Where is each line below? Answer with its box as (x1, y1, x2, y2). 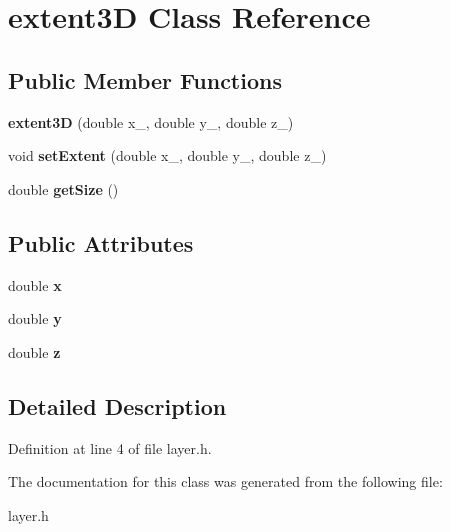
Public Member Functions (8, 64, 282, 95)
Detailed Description (8, 390, 227, 421)
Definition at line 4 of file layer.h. (8, 437, 212, 458)
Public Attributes (8, 227, 194, 258)
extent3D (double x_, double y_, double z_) (8, 111, 294, 132)
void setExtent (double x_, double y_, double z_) (8, 145, 327, 166)
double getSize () (8, 178, 119, 199)
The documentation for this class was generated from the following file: (8, 471, 443, 492)
